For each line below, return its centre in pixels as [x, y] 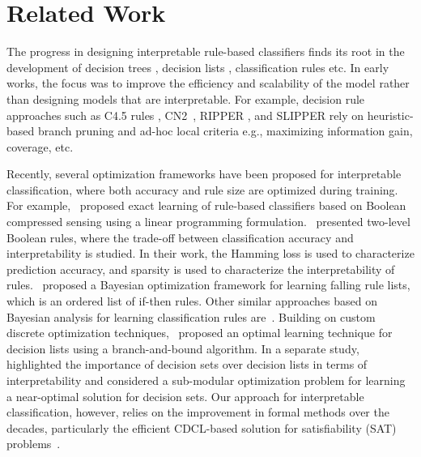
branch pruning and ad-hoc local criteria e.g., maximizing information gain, [225, 131]
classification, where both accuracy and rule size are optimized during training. [202, 189]
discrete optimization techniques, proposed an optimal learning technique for [200, 333]
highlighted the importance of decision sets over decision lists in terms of [187, 364]
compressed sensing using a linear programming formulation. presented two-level [208, 222]
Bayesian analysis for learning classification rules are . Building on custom [191, 316]
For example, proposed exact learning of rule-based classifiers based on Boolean [206, 205]
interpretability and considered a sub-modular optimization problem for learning [206, 380]
